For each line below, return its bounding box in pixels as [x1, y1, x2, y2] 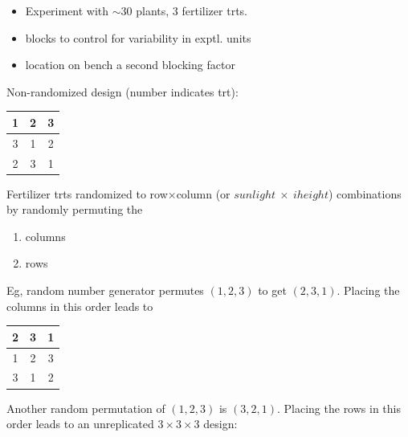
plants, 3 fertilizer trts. [136, 2, 247, 18]
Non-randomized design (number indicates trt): [6, 83, 239, 100]
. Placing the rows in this [276, 399, 401, 416]
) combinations [328, 185, 402, 202]
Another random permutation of [6, 399, 165, 416]
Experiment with [25, 2, 109, 18]
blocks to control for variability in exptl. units [25, 29, 251, 46]
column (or [176, 185, 231, 202]
